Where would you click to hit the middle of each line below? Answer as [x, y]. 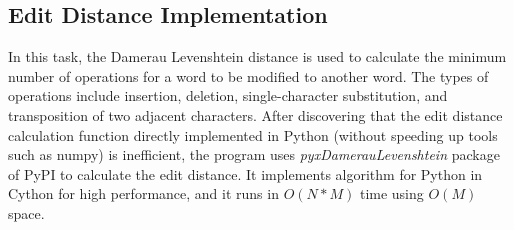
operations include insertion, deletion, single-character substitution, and [228, 95]
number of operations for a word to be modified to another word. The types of [248, 75]
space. [26, 212]
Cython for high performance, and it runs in [143, 193]
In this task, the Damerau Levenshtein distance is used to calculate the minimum [257, 56]
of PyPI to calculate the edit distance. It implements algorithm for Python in [245, 173]
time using [391, 193]
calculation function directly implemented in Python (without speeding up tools [253, 134]
